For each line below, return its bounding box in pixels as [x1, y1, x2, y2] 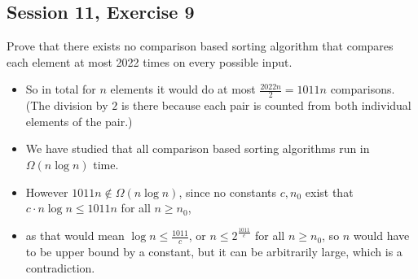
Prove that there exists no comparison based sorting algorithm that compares [7, 37, 394, 54]
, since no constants [178, 183, 277, 200]
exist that [305, 183, 354, 200]
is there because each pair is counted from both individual [121, 97, 411, 114]
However [25, 183, 68, 200]
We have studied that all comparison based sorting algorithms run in [25, 140, 370, 157]
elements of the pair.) [25, 112, 133, 129]
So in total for [25, 81, 96, 98]
